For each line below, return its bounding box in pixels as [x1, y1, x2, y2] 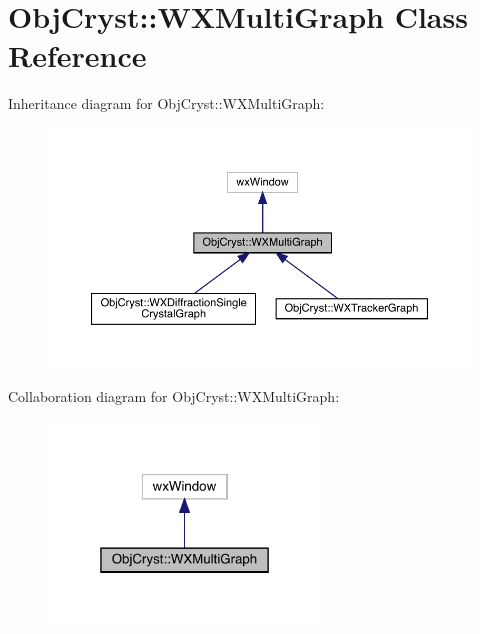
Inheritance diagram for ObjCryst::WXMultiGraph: [8, 93, 325, 114]
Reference [8, 35, 147, 76]
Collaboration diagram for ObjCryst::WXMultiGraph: [8, 386, 340, 407]
